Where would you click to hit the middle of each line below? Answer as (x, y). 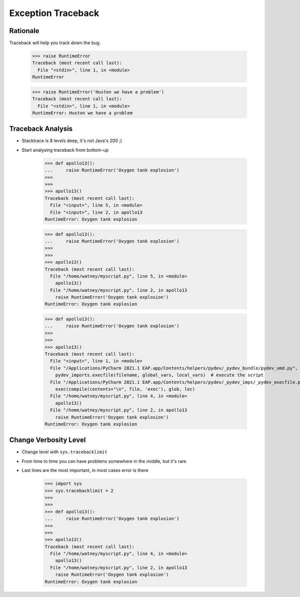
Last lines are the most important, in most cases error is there (85, 470)
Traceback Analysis (41, 129)
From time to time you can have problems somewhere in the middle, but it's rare (104, 461)
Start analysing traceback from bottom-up (65, 150)
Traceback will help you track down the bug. (55, 43)
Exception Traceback (54, 13)
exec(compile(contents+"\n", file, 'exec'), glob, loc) (125, 389)
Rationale (24, 31)
